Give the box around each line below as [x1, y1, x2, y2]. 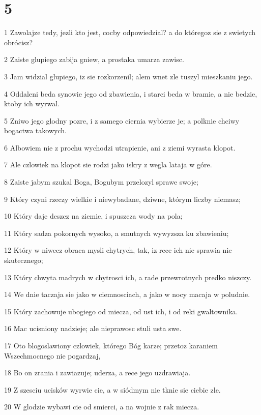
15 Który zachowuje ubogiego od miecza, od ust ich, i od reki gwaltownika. [4, 306, 238, 316]
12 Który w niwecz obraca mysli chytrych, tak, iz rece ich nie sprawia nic [4, 245, 232, 255]
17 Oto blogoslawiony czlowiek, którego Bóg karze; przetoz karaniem [4, 340, 218, 350]
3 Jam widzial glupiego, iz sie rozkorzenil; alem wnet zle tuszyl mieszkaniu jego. [4, 71, 253, 81]
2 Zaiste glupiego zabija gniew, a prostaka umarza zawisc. [4, 54, 184, 65]
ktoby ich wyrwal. [4, 98, 60, 109]
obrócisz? [4, 37, 33, 47]
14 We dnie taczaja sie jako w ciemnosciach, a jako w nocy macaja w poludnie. [4, 289, 250, 300]
